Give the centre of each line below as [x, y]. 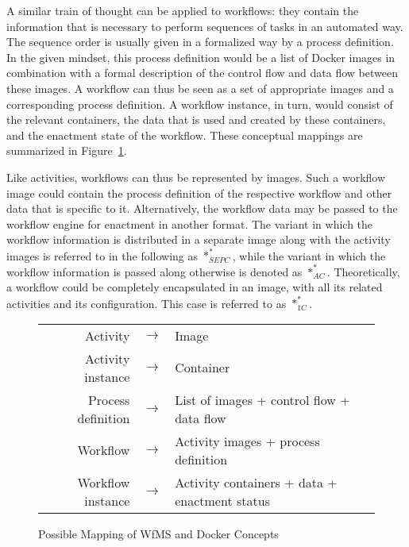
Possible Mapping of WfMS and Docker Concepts [158, 533]
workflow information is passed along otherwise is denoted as [154, 271]
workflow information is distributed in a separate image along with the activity [199, 239]
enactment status [222, 500]
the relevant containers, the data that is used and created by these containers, [196, 119]
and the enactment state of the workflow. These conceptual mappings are [185, 135]
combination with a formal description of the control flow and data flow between [202, 73]
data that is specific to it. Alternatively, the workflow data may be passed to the [202, 208]
